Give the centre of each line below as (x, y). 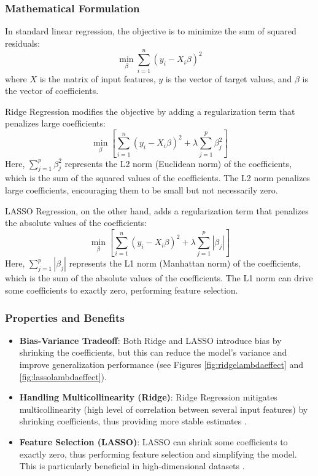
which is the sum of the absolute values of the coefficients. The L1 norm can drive (159, 278)
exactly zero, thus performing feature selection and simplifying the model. (158, 454)
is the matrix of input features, (98, 78)
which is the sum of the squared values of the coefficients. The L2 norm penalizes (157, 178)
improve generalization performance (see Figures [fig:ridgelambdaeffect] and (161, 364)
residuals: (22, 43)
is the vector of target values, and (229, 78)
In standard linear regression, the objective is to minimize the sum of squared (151, 31)
